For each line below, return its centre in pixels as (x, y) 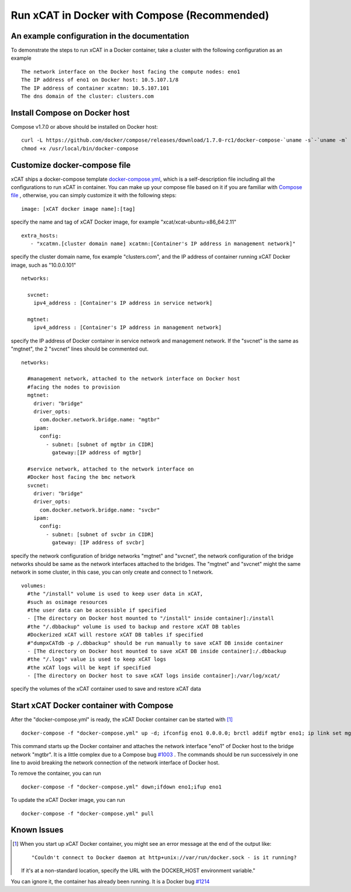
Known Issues (37, 830)
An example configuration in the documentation (100, 36)
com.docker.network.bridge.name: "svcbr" (100, 510)
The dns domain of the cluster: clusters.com (88, 96)
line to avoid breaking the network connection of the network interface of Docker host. (115, 762)
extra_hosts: (40, 235)
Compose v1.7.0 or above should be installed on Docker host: (84, 126)
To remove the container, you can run (56, 773)
